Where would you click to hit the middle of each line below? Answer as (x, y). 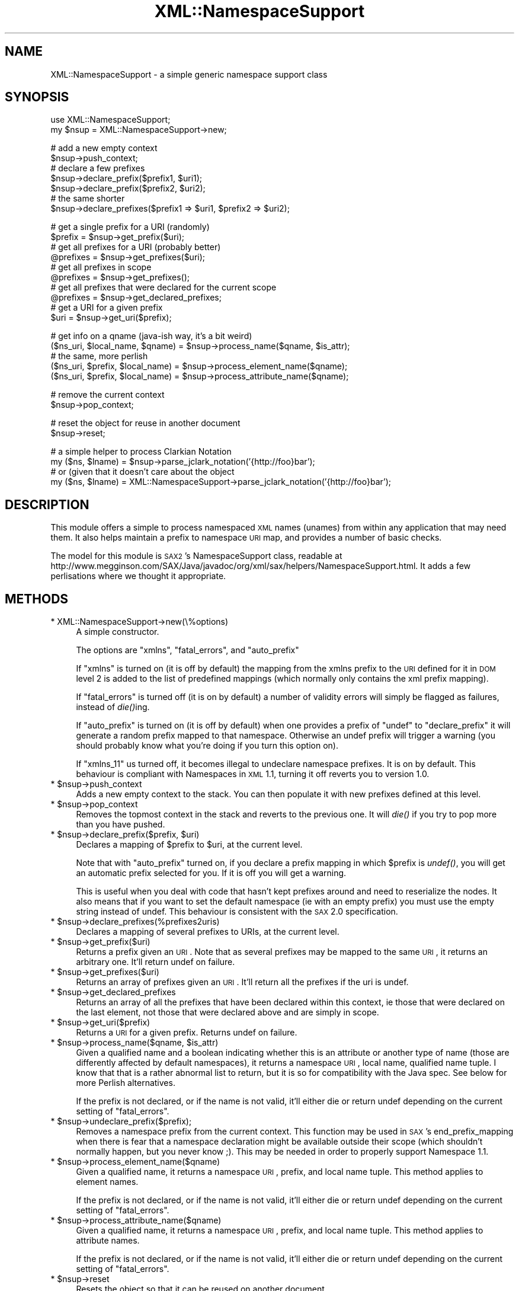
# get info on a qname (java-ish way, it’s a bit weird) (151, 336)
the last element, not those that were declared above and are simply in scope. (228, 1012)
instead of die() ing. (113, 707)
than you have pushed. (121, 825)
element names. (107, 1182)
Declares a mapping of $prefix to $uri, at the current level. (189, 845)
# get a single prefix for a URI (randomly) (130, 227)
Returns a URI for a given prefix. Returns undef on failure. (187, 1033)
